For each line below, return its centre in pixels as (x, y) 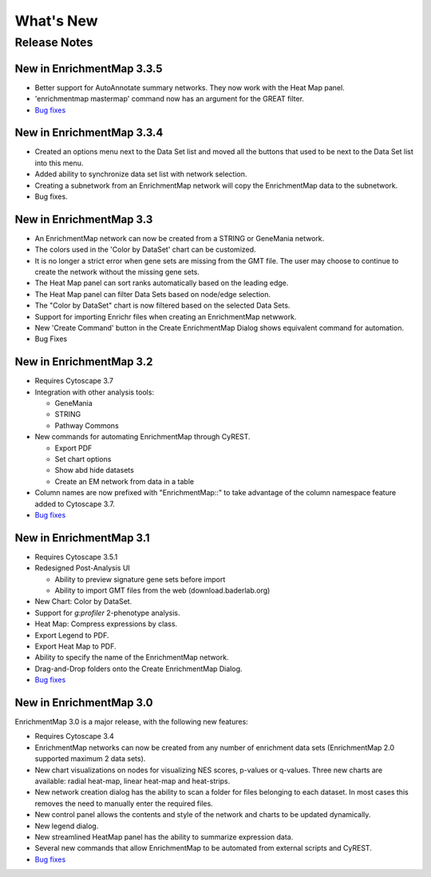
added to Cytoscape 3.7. (75, 504)
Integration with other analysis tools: (95, 392)
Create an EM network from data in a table (125, 481)
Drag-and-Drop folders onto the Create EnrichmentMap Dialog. (138, 669)
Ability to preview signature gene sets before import (140, 579)
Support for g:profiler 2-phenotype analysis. (107, 613)
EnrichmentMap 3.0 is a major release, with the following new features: (132, 722)
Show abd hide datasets (95, 470)
